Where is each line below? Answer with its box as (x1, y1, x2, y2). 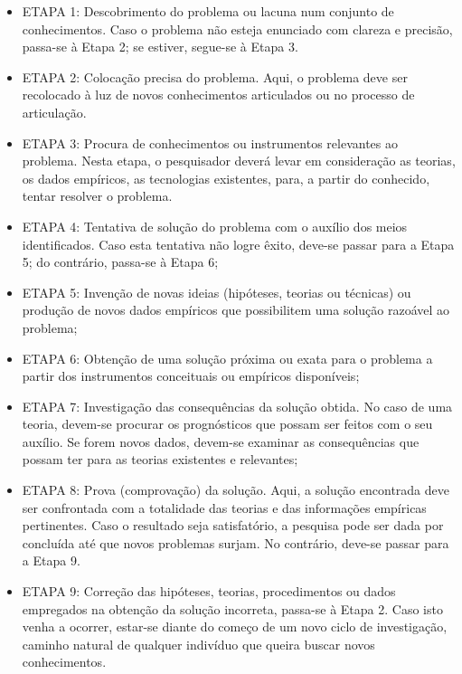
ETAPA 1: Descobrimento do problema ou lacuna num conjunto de (22, 2, 394, 20)
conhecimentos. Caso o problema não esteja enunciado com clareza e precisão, (22, 19, 453, 38)
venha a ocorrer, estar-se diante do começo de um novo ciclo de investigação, (22, 617, 448, 636)
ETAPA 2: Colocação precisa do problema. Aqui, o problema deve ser (22, 67, 408, 86)
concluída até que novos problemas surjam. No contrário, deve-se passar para (22, 533, 449, 552)
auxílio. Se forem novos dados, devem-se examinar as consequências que (22, 432, 420, 451)
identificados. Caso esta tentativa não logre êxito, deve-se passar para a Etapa (22, 234, 455, 253)
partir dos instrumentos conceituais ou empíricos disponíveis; (22, 366, 360, 385)
